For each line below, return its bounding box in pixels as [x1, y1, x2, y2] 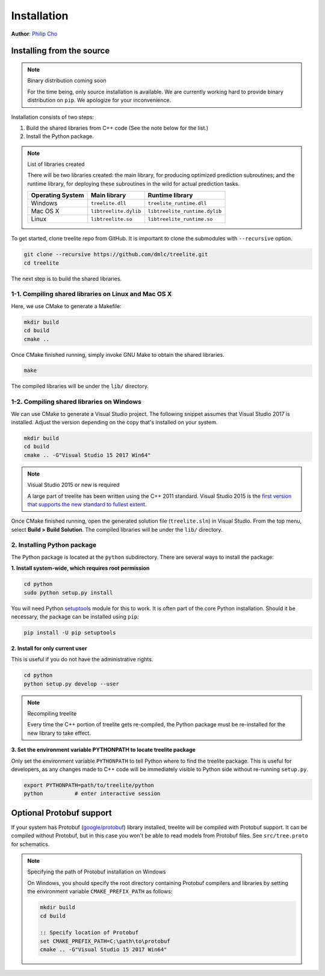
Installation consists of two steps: [11, 113, 94, 121]
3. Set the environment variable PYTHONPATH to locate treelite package [11, 746, 196, 754]
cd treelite [23, 259, 60, 266]
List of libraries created [27, 160, 85, 168]
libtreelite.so [90, 216, 132, 222]
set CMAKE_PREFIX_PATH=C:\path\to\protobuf [40, 937, 171, 945]
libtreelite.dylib [90, 208, 141, 214]
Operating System [31, 191, 84, 200]
